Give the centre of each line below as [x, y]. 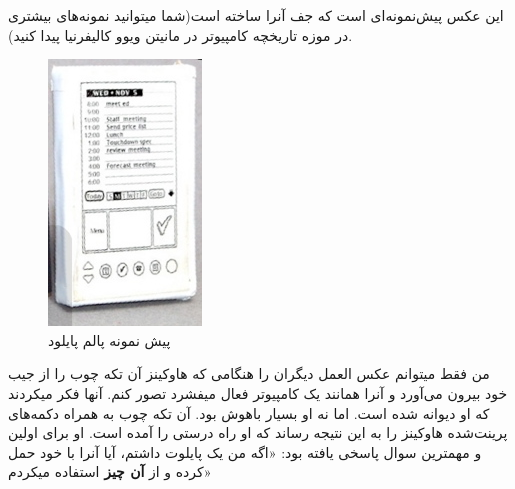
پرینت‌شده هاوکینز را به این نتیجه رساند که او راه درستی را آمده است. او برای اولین [258, 432]
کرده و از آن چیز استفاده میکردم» [110, 471]
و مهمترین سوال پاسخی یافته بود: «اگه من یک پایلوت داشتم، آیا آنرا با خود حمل [245, 451]
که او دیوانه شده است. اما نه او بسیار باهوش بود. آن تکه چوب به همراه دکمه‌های [249, 412]
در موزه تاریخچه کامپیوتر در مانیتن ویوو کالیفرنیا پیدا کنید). [180, 34]
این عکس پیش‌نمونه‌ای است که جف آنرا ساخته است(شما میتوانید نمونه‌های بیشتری [256, 15]
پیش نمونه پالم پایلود [109, 339]
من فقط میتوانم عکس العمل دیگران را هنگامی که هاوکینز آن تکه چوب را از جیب [249, 373]
